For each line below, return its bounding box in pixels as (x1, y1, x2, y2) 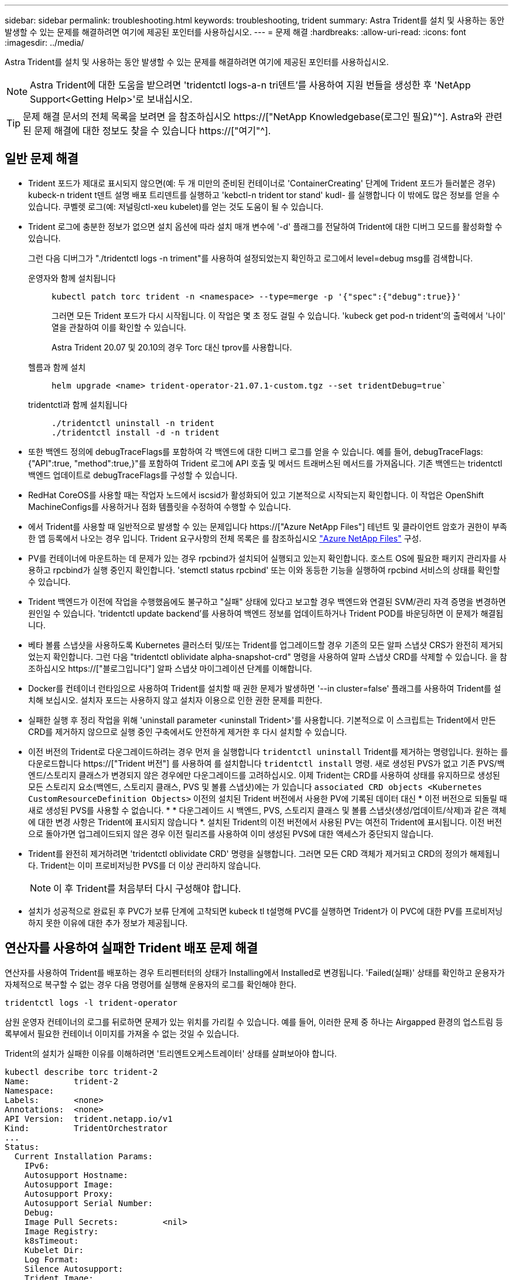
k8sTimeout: (24, 1235, 79, 1245)
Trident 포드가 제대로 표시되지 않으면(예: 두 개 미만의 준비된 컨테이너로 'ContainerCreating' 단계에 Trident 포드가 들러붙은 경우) (28, 178, 496, 188)
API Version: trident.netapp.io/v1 (5, 1114, 173, 1124)
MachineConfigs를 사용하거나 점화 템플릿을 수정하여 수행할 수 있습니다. (28, 501, 291, 512)
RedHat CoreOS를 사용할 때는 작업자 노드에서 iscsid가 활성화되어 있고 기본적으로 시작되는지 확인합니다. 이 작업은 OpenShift (28, 489, 484, 500)
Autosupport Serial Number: (24, 1198, 153, 1208)
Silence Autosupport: (24, 1264, 124, 1274)
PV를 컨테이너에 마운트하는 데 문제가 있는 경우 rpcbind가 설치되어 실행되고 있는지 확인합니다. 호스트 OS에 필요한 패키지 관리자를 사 (28, 553, 507, 563)
